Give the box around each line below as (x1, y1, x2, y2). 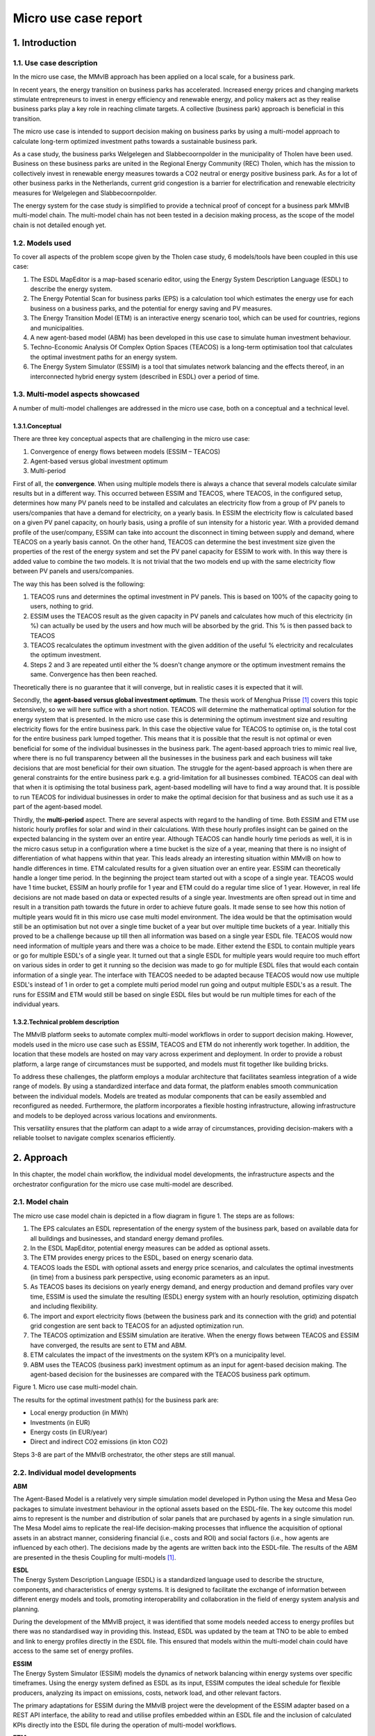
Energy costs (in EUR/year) (30, 1428, 108, 1436)
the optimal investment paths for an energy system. (30, 353, 178, 361)
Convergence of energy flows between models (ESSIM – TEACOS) (30, 447, 221, 456)
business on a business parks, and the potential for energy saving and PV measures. (30, 304, 273, 312)
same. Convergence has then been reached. (30, 670, 158, 678)
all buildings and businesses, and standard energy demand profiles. (30, 1234, 224, 1242)
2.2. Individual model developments (12, 1467, 137, 1477)
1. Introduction (12, 37, 76, 49)
